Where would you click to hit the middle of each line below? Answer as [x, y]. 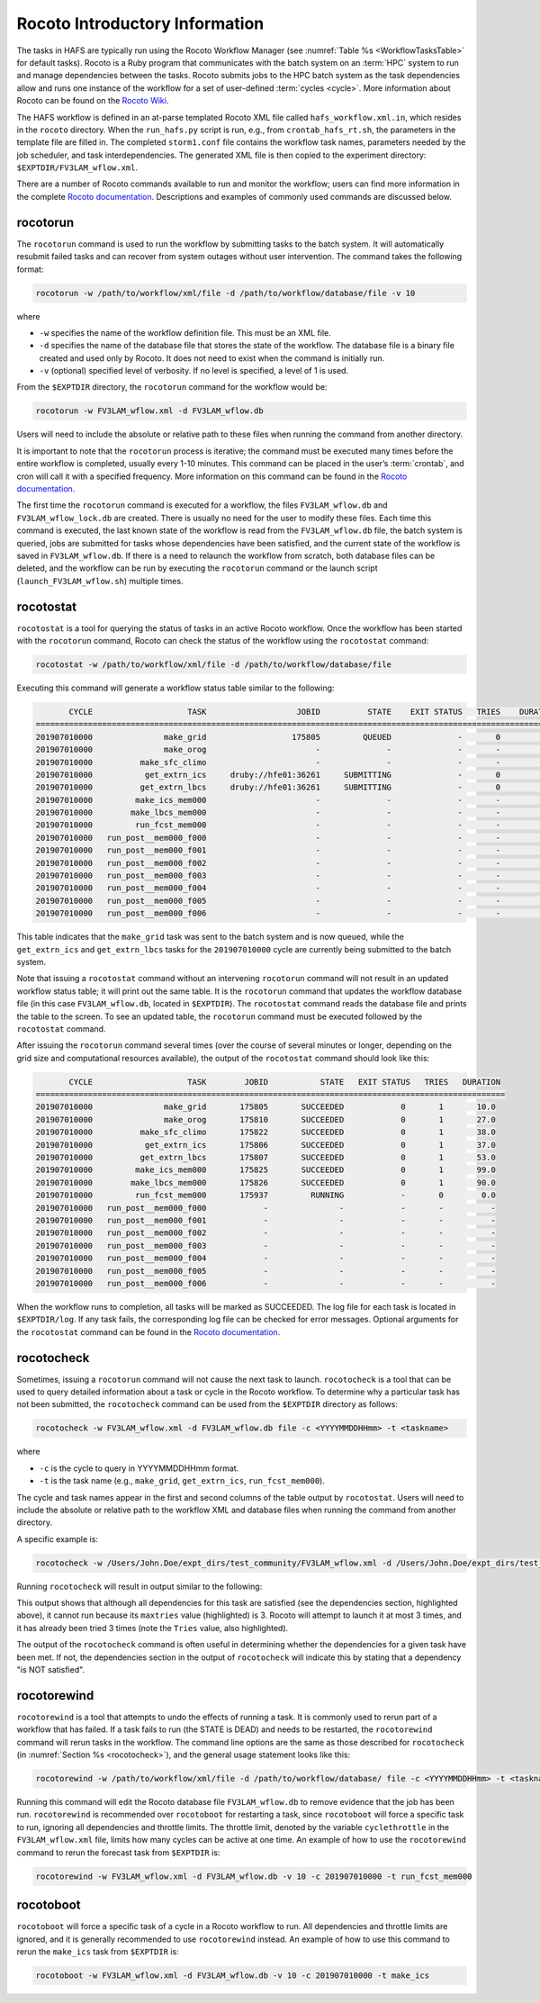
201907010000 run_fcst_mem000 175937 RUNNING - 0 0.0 [266, 1195]
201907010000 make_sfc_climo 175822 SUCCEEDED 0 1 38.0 [266, 1132]
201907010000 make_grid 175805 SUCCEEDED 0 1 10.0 [266, 1107]
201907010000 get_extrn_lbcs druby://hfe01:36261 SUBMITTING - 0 [268, 787]
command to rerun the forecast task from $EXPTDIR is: [118, 1852]
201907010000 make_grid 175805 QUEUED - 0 [268, 737]
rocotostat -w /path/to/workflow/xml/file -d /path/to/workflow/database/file [213, 665]
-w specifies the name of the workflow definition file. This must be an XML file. [185, 332]
